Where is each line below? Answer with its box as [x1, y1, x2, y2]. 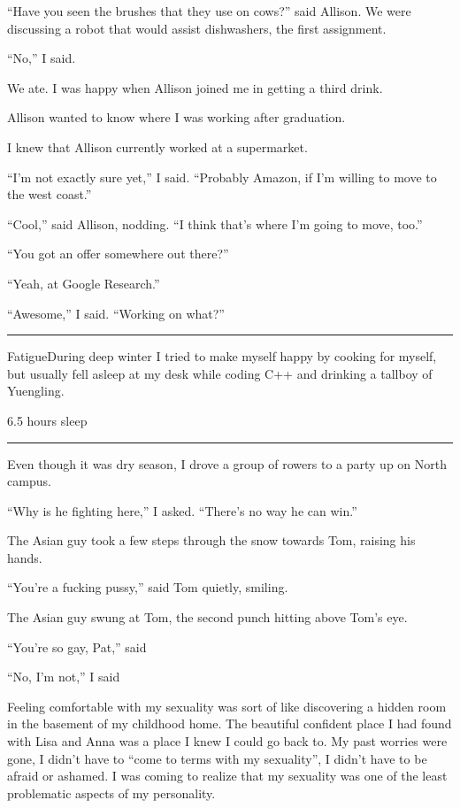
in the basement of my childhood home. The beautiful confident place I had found [7, 714, 452, 733]
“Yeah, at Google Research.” [7, 273, 160, 292]
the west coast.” [7, 185, 92, 204]
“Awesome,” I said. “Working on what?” [7, 304, 225, 322]
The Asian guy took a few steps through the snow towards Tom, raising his [7, 531, 416, 550]
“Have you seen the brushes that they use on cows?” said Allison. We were [7, 2, 411, 19]
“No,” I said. [7, 49, 76, 67]
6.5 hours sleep [7, 411, 88, 429]
